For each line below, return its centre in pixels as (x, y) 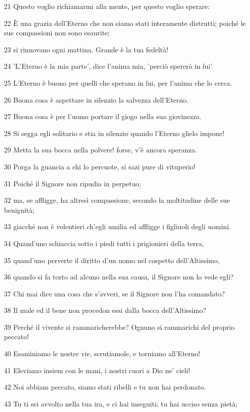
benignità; (19, 209)
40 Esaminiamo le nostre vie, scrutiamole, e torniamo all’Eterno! (102, 353)
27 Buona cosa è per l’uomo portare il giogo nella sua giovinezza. (103, 116)
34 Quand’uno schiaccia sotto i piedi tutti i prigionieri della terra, (104, 243)
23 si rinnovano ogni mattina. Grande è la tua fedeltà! (86, 49)
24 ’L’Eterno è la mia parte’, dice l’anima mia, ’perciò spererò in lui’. (109, 66)
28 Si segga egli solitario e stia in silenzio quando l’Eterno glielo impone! (114, 133)
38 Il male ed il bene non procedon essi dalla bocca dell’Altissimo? (105, 310)
